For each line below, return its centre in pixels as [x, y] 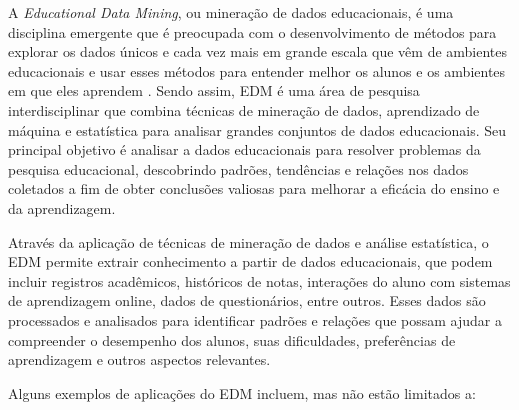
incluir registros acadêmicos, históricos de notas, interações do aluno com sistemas [259, 280]
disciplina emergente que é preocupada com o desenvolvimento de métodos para [252, 31]
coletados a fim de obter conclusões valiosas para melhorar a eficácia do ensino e [254, 188]
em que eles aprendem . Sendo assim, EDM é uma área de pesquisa [214, 90]
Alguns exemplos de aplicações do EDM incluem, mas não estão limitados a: [242, 392]
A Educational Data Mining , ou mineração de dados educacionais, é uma [231, 12]
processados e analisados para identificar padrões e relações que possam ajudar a [255, 319]
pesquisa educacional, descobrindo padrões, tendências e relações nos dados [238, 168]
